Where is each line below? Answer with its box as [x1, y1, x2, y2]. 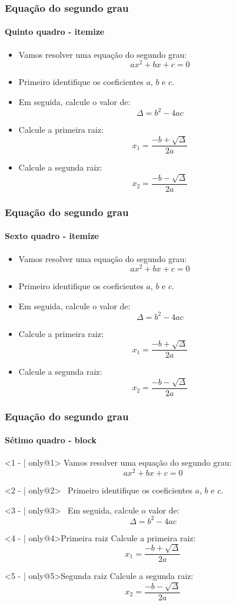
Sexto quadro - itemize [5, 230, 99, 242]
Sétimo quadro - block [5, 434, 97, 446]
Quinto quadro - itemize [5, 25, 105, 38]
